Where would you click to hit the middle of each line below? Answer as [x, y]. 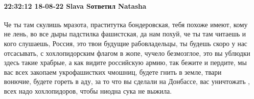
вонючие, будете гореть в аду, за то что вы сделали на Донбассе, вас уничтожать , [127, 81]
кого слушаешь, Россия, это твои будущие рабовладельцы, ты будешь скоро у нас [126, 43]
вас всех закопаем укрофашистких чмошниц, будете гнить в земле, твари [113, 72]
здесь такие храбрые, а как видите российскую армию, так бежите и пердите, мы [126, 62]
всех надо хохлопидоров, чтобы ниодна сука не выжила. [88, 91]
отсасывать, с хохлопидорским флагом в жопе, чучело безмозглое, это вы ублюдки [127, 53]
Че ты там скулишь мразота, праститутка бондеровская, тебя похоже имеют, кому [126, 24]
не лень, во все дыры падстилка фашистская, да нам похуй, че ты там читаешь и [125, 34]
